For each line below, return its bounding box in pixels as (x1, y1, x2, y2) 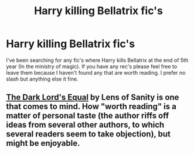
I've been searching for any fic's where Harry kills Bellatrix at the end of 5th (6, 56, 189, 63)
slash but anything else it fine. (6, 75, 79, 82)
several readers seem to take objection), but (6, 129, 171, 139)
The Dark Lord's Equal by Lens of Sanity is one (6, 92, 179, 102)
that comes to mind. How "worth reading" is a (6, 102, 177, 112)
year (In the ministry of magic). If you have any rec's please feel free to (6, 63, 178, 70)
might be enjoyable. (6, 138, 80, 148)
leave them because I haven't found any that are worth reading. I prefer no (6, 69, 186, 76)
